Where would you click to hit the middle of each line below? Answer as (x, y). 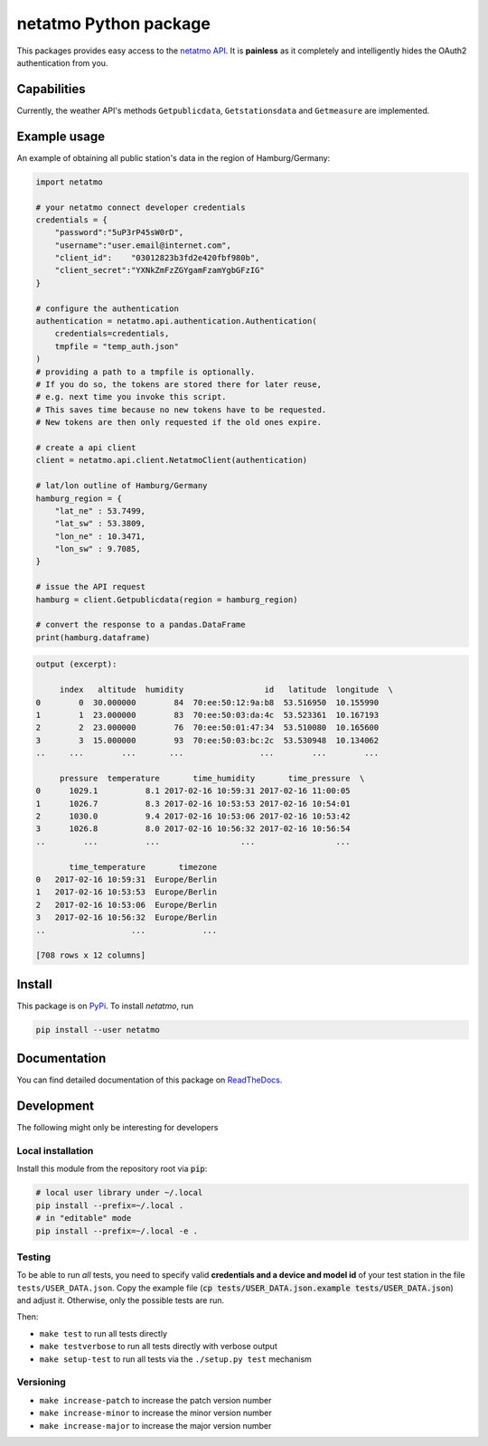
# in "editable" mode (84, 1218)
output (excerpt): (76, 664)
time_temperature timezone (143, 867)
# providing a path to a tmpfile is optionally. (145, 372)
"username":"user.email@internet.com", (143, 245)
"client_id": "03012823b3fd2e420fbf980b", (157, 258)
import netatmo (69, 182)
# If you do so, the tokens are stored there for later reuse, (179, 384)
